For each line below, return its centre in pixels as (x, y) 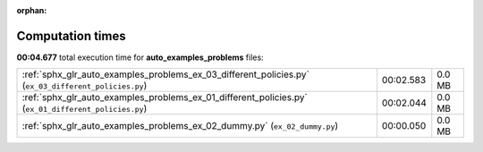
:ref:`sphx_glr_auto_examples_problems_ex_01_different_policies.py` (165, 97)
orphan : (32, 10)
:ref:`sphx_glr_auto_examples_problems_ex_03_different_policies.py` (166, 74)
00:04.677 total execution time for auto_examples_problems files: (140, 57)
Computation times (71, 36)
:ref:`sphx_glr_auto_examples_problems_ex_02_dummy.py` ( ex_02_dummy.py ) (180, 126)
